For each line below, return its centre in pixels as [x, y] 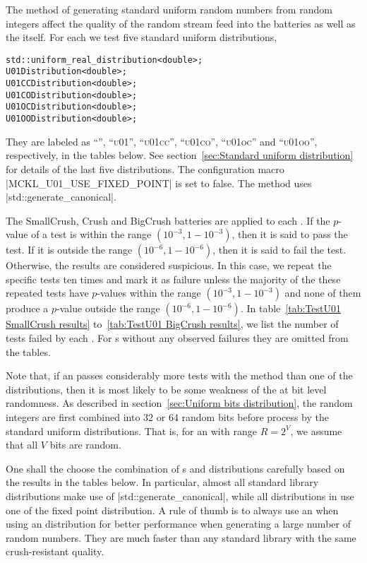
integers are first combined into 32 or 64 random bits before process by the [167, 417]
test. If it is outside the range [69, 250]
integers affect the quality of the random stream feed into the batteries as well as [181, 23]
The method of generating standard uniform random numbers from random [169, 9]
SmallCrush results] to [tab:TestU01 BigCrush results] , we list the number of [172, 324]
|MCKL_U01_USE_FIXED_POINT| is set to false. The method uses [159, 183]
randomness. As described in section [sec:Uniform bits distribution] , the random [179, 403]
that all [22, 445]
